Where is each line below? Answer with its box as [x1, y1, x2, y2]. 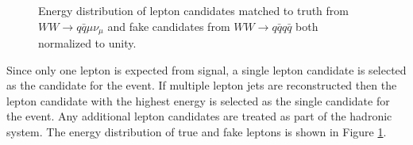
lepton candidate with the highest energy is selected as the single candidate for [6, 92, 390, 109]
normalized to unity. [38, 35, 137, 52]
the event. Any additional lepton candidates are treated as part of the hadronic [6, 108, 392, 124]
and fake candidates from [107, 17, 230, 34]
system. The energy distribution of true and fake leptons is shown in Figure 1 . [6, 124, 387, 140]
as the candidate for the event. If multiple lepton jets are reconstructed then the [6, 77, 397, 93]
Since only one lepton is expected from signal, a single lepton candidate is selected [6, 61, 407, 78]
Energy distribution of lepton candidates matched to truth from [38, 2, 349, 18]
